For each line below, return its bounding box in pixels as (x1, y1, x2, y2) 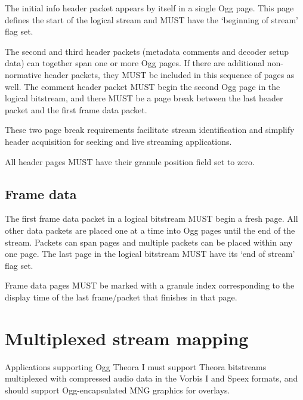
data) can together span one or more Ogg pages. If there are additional (5, 57, 265, 69)
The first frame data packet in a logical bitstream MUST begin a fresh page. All (5, 212, 298, 225)
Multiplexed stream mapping (5, 325, 249, 350)
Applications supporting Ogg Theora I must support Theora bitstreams (5, 360, 267, 373)
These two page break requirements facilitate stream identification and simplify (5, 123, 295, 136)
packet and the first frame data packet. (5, 103, 147, 116)
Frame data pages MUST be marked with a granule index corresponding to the (5, 279, 295, 292)
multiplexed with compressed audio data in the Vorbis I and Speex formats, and (5, 372, 298, 385)
